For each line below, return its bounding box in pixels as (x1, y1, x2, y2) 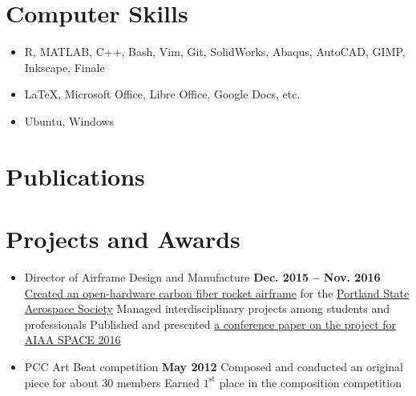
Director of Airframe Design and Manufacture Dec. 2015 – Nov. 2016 (24, 269, 381, 285)
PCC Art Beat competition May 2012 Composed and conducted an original (24, 358, 403, 374)
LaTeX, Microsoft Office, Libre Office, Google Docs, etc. (24, 86, 301, 102)
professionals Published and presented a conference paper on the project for (24, 315, 397, 332)
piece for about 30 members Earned (24, 374, 200, 390)
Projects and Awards (6, 222, 240, 255)
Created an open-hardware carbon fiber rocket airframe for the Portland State (24, 284, 410, 301)
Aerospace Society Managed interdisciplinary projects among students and (24, 300, 390, 317)
